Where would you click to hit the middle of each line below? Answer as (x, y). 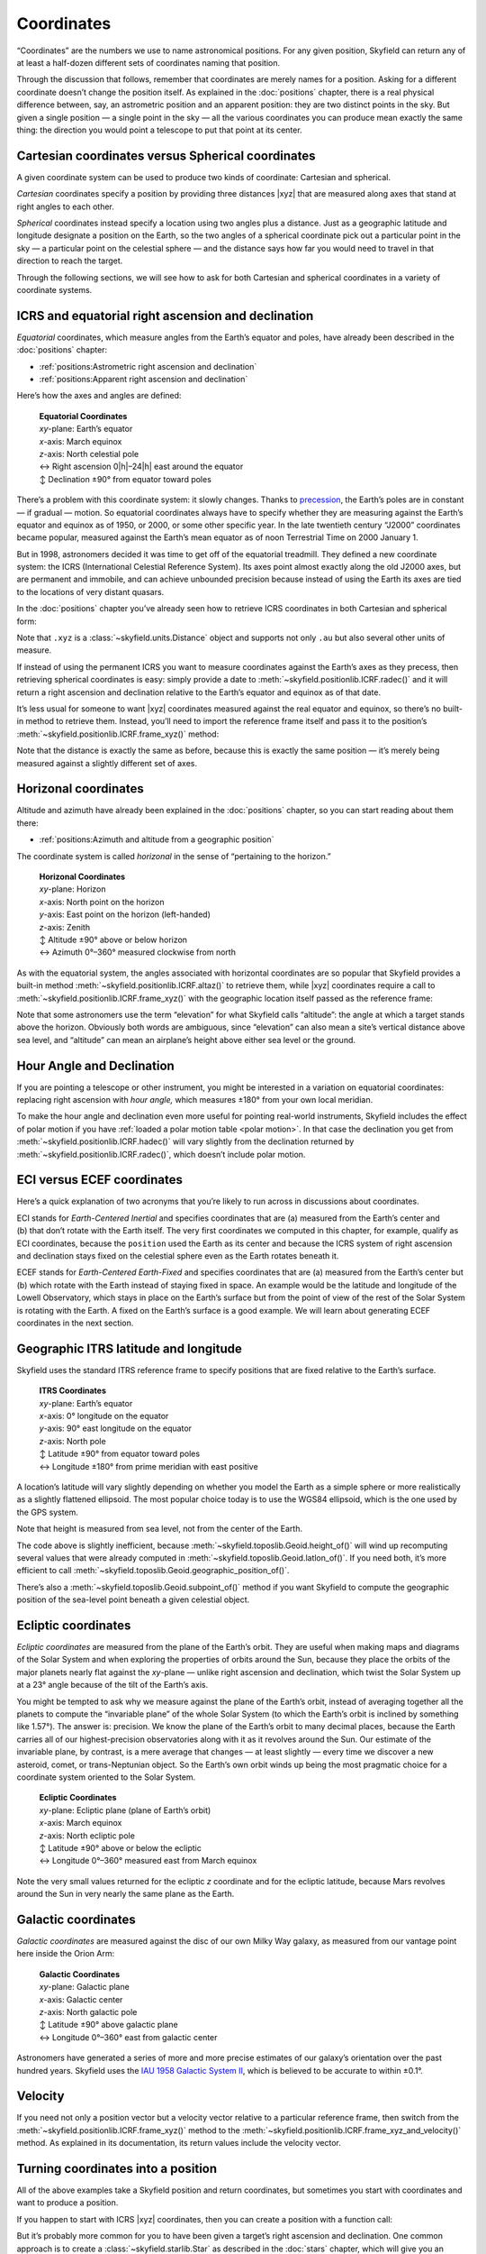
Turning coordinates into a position (117, 2169)
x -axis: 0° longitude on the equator (104, 1416)
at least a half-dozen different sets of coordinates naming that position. (148, 62)
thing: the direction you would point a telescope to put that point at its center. (159, 130)
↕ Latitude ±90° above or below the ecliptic (120, 1847)
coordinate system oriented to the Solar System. (106, 1777)
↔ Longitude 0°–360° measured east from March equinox (148, 1861)
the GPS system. (47, 1512)
